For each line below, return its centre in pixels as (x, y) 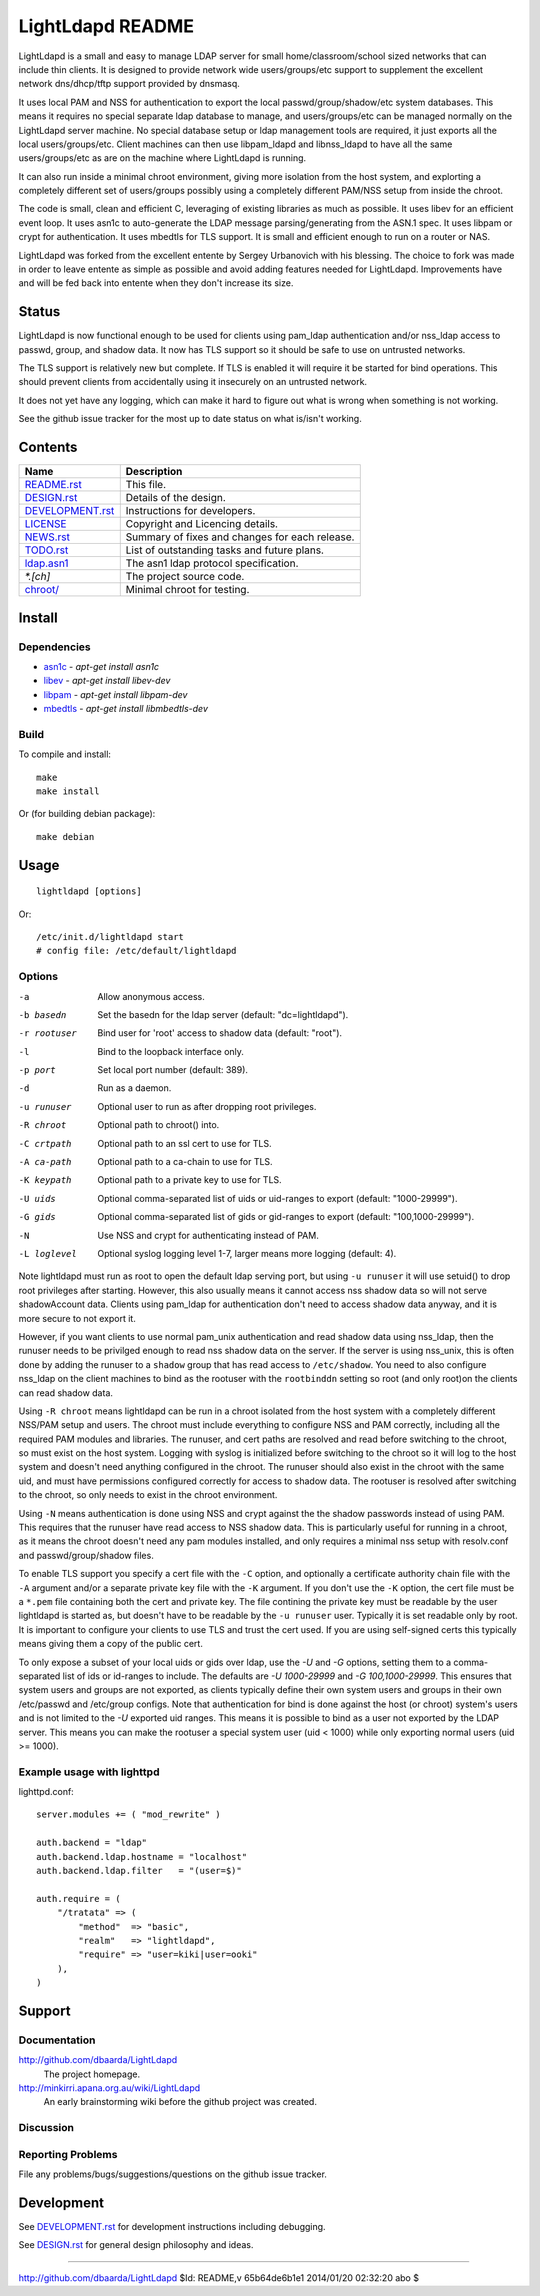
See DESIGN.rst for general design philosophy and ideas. (136, 2245)
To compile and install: (65, 754)
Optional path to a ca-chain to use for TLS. (185, 1162)
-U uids (37, 1198)
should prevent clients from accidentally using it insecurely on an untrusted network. (193, 382)
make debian (65, 836)
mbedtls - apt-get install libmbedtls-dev (126, 709)
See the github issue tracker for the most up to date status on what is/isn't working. (190, 419)
